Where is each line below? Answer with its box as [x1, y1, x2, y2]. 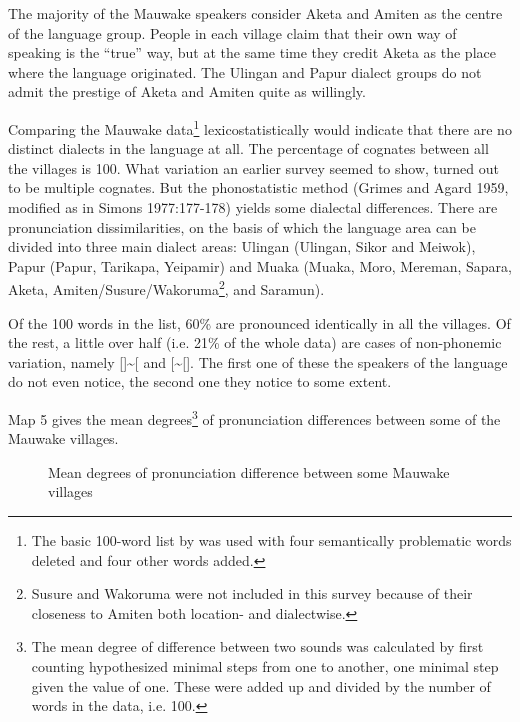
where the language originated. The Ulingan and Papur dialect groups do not [8, 61, 482, 82]
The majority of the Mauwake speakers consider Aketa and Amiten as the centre [8, 3, 503, 23]
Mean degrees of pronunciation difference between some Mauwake [48, 461, 450, 482]
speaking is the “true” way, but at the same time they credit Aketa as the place [8, 42, 496, 63]
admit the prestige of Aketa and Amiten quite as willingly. [8, 81, 366, 102]
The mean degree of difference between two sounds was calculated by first [31, 636, 484, 657]
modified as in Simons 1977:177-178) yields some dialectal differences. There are [8, 197, 498, 217]
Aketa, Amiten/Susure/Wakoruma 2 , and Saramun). [8, 276, 325, 300]
